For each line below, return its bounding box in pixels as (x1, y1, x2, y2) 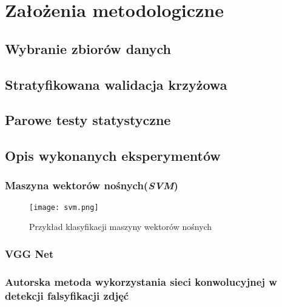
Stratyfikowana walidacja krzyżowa (5, 75, 227, 93)
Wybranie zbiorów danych (5, 39, 171, 58)
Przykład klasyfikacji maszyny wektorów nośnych (29, 220, 212, 233)
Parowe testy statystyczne (5, 110, 171, 129)
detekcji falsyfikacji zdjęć (5, 288, 129, 303)
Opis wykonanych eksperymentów (5, 146, 221, 165)
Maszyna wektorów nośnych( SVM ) (5, 178, 178, 193)
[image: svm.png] (29, 203, 99, 212)
